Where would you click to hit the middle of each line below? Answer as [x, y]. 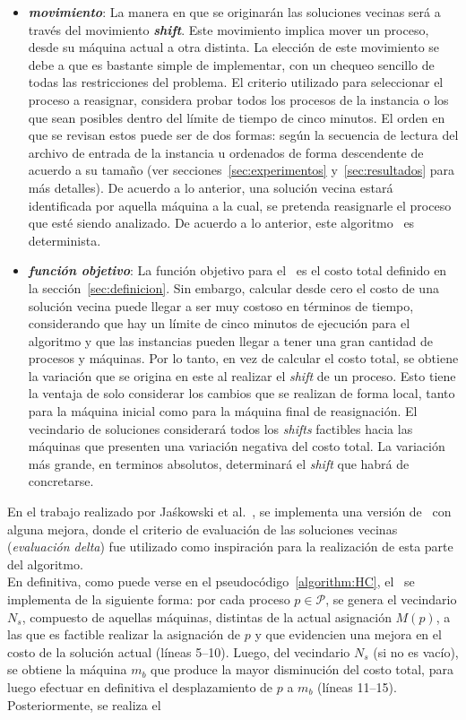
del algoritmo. [45, 564]
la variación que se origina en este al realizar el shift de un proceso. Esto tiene [242, 375]
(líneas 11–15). [357, 686]
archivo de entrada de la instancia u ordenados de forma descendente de [226, 152]
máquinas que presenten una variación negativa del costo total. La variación [237, 446]
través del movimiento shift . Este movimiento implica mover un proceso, [229, 29]
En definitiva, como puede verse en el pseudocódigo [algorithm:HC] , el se [211, 581]
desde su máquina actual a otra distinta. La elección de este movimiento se [234, 47]
